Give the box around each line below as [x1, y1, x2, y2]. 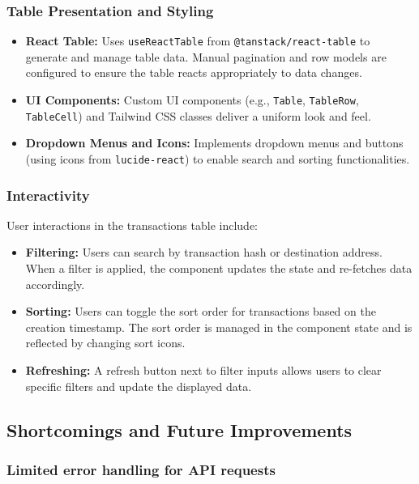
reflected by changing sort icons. [25, 334, 186, 351]
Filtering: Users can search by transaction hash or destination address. [25, 244, 383, 261]
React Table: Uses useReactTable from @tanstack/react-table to [25, 32, 370, 49]
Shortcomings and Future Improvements [6, 417, 353, 442]
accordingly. [25, 275, 85, 292]
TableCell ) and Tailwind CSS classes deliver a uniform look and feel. [25, 107, 371, 124]
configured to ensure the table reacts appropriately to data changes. [25, 64, 362, 81]
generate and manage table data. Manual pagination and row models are [25, 48, 387, 65]
